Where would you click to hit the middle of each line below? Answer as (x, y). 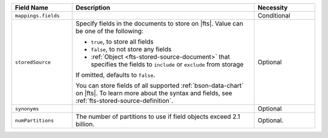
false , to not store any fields (131, 49)
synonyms (27, 109)
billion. (85, 124)
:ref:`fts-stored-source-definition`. (124, 101)
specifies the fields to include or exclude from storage (167, 64)
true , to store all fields (122, 41)
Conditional (274, 15)
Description (93, 8)
